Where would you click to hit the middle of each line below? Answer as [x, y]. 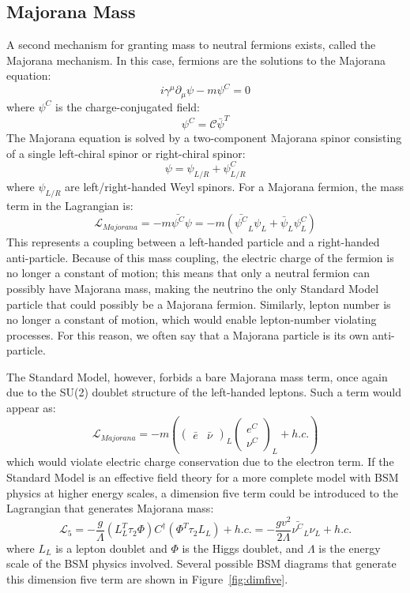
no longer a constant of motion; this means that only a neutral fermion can [188, 273]
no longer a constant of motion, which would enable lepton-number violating [192, 319]
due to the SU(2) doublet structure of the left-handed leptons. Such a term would [204, 392]
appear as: [31, 408]
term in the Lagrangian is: [70, 205]
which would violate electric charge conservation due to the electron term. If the [200, 462]
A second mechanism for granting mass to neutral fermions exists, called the [191, 45]
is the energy [350, 548]
